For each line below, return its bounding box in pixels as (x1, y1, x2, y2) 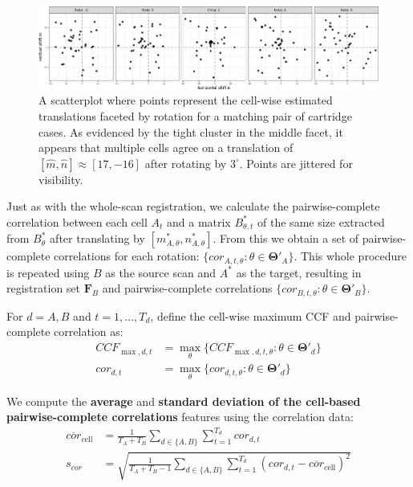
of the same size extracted (257, 213, 385, 230)
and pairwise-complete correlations (102, 280, 273, 297)
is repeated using (6, 264, 90, 280)
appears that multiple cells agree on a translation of (38, 139, 294, 156)
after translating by (50, 230, 145, 247)
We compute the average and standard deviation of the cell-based (6, 392, 361, 409)
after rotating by (144, 154, 227, 171)
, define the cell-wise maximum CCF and (150, 307, 351, 324)
